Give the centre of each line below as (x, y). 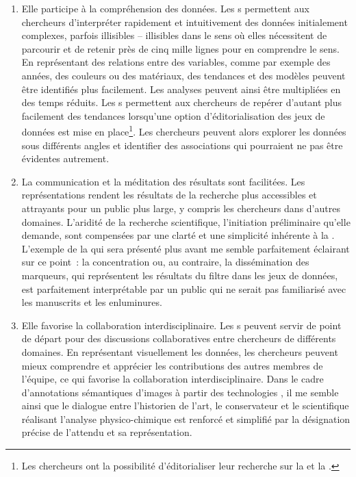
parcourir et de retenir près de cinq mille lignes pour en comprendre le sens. (180, 48)
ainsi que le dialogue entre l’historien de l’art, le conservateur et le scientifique (185, 405)
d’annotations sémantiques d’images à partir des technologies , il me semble (180, 392)
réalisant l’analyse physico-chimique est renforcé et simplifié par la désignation (186, 418)
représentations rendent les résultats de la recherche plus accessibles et (169, 195)
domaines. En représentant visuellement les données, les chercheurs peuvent (180, 351)
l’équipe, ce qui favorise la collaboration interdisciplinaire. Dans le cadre (173, 379)
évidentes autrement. (65, 158)
